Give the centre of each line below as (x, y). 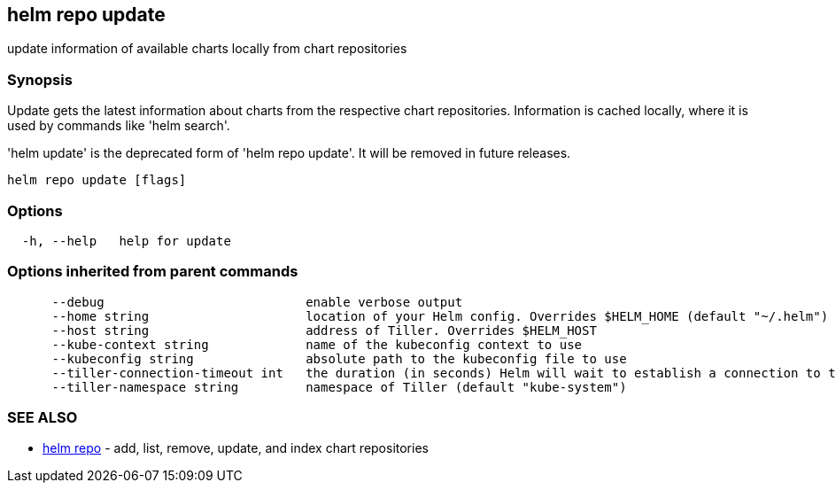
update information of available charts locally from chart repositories (207, 49)
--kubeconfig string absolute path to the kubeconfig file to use (339, 358)
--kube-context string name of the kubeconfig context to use (317, 344)
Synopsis (40, 79)
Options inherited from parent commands (153, 272)
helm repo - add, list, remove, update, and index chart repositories (236, 448)
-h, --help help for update (126, 241)
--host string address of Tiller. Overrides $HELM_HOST (324, 330)
